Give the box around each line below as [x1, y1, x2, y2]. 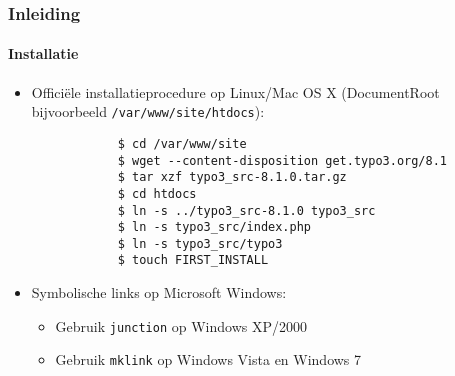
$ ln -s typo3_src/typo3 [117, 236, 283, 251]
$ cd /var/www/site [117, 136, 247, 151]
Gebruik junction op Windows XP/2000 [55, 315, 307, 336]
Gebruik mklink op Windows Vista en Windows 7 [55, 349, 362, 370]
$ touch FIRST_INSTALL [117, 253, 269, 268]
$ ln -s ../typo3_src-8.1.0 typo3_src [117, 203, 376, 218]
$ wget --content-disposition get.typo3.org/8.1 [117, 153, 448, 168]
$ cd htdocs [117, 186, 197, 201]
